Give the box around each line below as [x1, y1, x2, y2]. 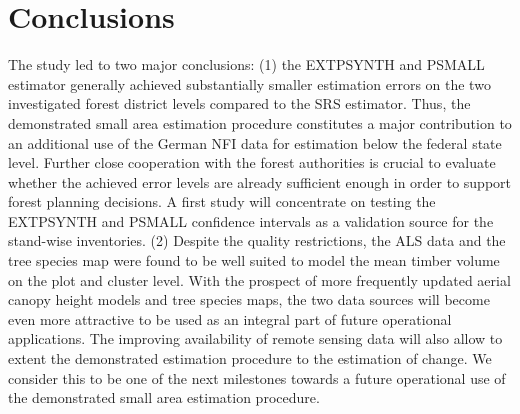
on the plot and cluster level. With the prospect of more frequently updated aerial [8, 269, 511, 290]
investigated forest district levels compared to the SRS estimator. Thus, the [8, 93, 471, 114]
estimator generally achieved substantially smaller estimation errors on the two [8, 73, 491, 94]
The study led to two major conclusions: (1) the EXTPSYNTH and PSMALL [8, 54, 485, 75]
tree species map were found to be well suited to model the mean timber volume [8, 250, 500, 271]
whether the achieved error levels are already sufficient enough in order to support [8, 171, 512, 192]
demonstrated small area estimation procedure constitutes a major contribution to [8, 112, 512, 133]
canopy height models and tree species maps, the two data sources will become [8, 289, 490, 310]
